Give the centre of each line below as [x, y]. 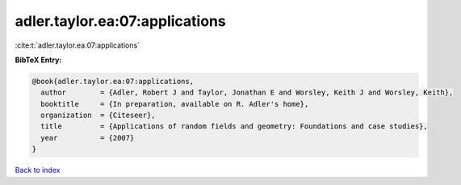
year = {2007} [88, 138]
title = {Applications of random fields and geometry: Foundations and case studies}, [234, 126]
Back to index [38, 170]
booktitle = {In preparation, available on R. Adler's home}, [175, 104]
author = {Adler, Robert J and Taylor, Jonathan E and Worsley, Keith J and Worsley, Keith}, [247, 92]
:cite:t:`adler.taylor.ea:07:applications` [78, 45]
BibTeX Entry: [38, 60]
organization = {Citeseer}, [98, 116]
